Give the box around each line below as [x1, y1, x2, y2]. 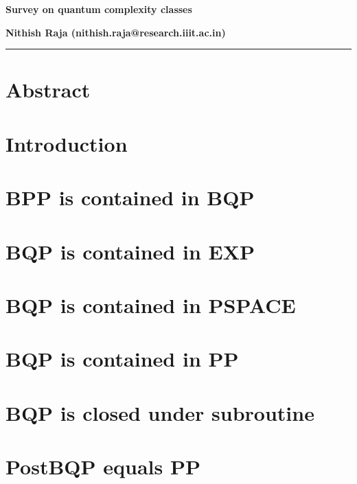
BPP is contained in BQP [5, 183, 255, 211]
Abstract [5, 76, 91, 104]
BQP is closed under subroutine [5, 398, 314, 426]
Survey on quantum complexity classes [5, 2, 192, 16]
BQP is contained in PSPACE [5, 290, 296, 319]
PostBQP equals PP [5, 452, 200, 480]
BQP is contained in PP [5, 345, 239, 373]
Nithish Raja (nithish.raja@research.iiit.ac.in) [5, 25, 226, 39]
